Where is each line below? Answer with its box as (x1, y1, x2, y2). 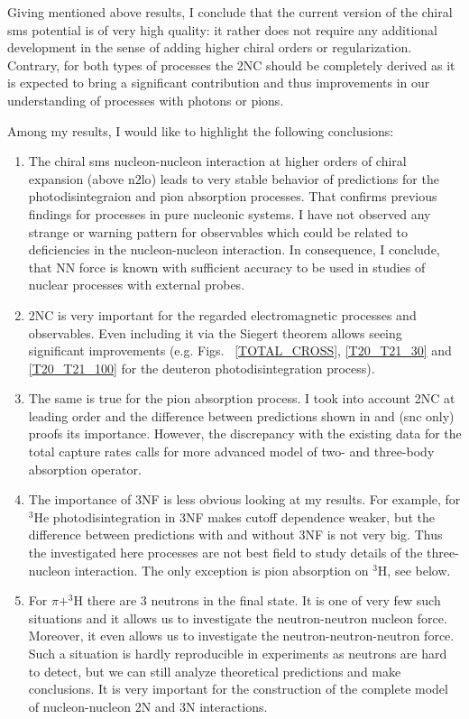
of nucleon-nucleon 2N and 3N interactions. (28, 696, 268, 715)
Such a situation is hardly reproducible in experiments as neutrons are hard (28, 644, 447, 662)
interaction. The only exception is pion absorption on (74, 560, 369, 579)
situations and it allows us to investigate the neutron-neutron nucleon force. (28, 608, 447, 627)
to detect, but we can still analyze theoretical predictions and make (28, 661, 401, 680)
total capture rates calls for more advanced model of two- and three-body (28, 442, 435, 461)
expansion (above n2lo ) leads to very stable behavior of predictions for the (28, 169, 439, 188)
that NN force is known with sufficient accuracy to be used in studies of (28, 257, 426, 276)
